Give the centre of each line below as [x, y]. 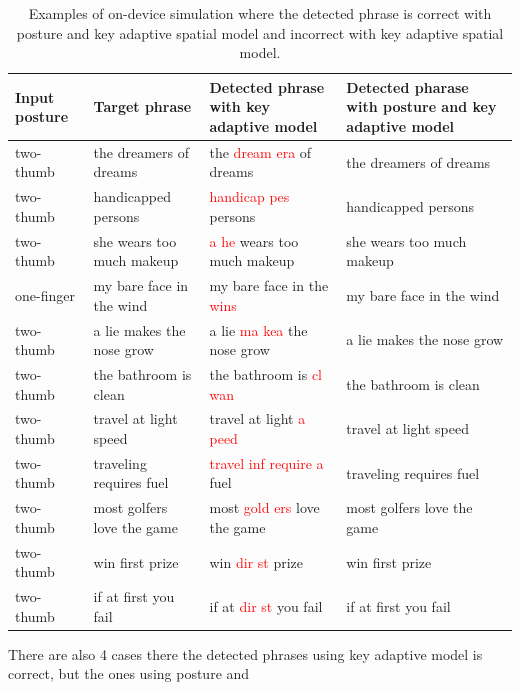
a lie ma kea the [258, 329]
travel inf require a [266, 462]
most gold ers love [264, 507]
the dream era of [260, 151]
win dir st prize [256, 561]
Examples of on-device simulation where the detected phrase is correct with [260, 13]
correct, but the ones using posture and [129, 673]
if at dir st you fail [266, 605]
